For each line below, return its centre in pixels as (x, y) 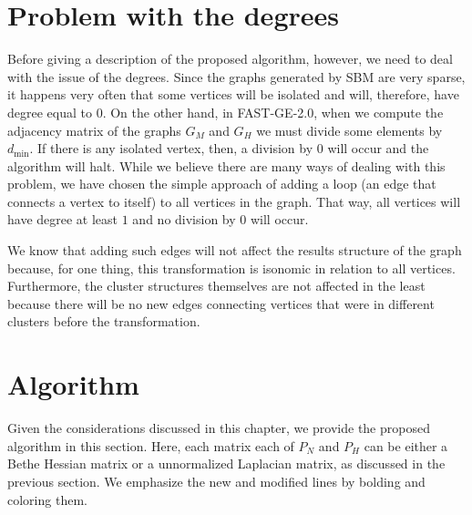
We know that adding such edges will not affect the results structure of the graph (235, 250)
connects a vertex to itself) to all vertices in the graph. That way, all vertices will (234, 201)
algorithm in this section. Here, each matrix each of (151, 445)
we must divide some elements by (349, 130)
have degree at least (63, 219)
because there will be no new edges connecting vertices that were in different (221, 303)
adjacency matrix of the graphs (94, 130)
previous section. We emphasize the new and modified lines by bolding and (216, 481)
